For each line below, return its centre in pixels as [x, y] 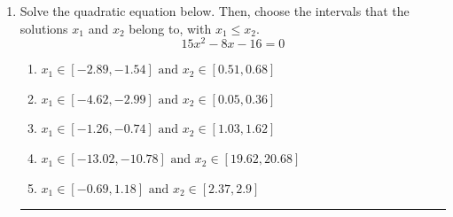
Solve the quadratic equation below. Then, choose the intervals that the [215, 11]
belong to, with [170, 28]
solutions [44, 28]
